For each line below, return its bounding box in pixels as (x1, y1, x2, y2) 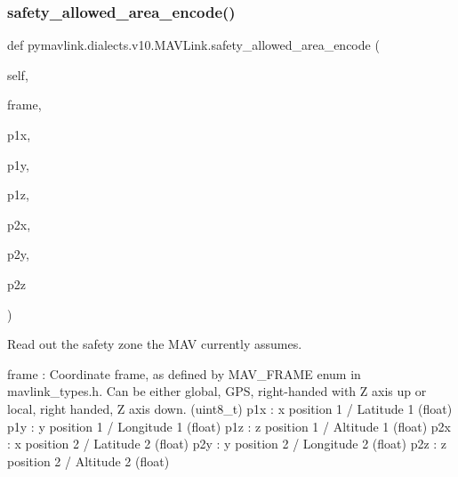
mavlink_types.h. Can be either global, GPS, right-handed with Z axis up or (7, 382, 427, 400)
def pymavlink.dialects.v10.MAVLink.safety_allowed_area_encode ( (7, 36, 380, 54)
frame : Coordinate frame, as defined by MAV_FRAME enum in (7, 364, 361, 383)
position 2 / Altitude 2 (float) (7, 451, 170, 470)
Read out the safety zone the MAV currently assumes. (7, 335, 302, 353)
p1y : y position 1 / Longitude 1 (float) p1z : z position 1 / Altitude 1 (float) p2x (7, 416, 451, 435)
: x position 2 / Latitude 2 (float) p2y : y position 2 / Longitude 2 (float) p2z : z (7, 434, 447, 453)
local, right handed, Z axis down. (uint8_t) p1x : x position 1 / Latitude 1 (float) (7, 399, 453, 417)
